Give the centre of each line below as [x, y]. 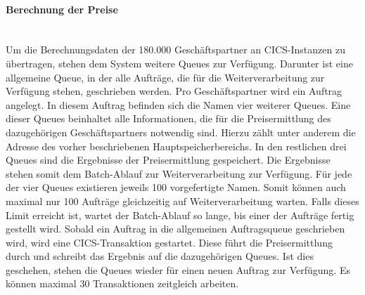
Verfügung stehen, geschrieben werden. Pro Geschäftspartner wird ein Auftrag [174, 91]
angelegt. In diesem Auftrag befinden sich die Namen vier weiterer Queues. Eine [178, 104]
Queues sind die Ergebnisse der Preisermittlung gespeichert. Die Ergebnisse [168, 160]
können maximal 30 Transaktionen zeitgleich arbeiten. [122, 283]
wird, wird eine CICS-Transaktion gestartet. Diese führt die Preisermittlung [169, 242]
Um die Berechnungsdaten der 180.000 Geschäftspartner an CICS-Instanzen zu [175, 50]
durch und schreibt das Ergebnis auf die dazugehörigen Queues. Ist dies [160, 256]
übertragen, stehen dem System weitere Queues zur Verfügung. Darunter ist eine [179, 63]
